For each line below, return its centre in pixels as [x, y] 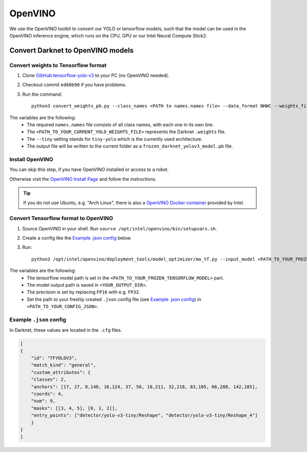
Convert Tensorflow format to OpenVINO [61, 219]
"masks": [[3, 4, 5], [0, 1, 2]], [74, 408]
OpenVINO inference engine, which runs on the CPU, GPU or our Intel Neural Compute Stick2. [108, 35]
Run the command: [42, 94]
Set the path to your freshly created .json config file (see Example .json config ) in [114, 299]
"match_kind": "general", [63, 365]
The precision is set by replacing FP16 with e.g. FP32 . [83, 292]
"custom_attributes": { [61, 372]
